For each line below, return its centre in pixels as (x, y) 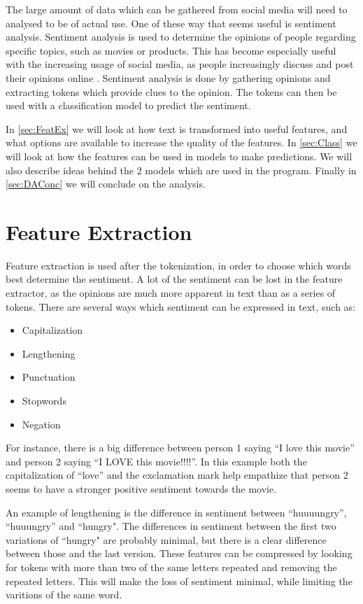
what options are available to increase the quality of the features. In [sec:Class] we (181, 142)
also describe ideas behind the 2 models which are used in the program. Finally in (181, 170)
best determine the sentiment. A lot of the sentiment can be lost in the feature (174, 279)
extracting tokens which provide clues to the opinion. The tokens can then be (171, 91)
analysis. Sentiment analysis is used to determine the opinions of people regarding (181, 37)
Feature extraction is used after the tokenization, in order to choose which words (178, 265)
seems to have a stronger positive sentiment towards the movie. (141, 488)
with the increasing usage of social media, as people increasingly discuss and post (180, 64)
